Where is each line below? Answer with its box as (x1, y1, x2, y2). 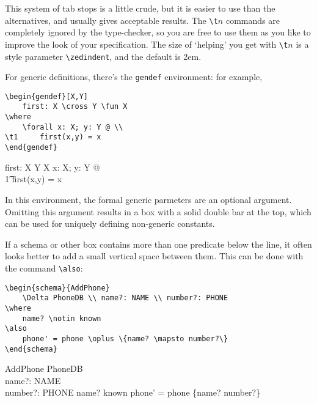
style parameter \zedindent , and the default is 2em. (5, 50, 202, 62)
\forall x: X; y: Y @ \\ (22, 122, 123, 131)
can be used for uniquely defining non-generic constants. (5, 217, 215, 230)
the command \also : (5, 261, 83, 274)
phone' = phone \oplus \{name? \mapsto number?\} (22, 334, 228, 343)
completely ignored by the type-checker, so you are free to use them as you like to (5, 26, 311, 39)
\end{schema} (5, 344, 57, 353)
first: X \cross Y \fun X (22, 102, 128, 111)
